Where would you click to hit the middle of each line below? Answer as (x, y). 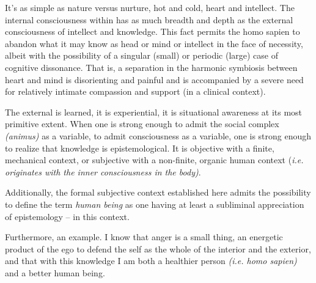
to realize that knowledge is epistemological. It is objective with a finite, (140, 148)
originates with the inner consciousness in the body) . (103, 171)
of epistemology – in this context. (67, 216)
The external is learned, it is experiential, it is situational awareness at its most (154, 112)
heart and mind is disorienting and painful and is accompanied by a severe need (154, 79)
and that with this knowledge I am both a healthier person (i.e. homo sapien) (151, 261)
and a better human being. (55, 272)
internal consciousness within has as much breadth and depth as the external (149, 19)
